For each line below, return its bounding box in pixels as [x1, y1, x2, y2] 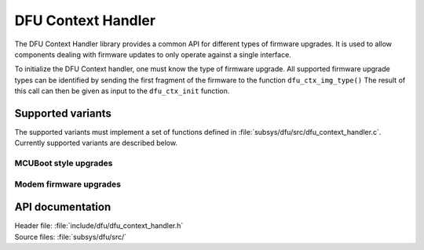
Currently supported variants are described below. [14, 138, 178, 148]
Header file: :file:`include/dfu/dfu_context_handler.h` [14, 221, 184, 230]
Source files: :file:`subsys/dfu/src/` [14, 232, 127, 241]
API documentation [14, 201, 111, 214]
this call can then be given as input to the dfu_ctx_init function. [14, 86, 230, 96]
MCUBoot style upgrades [14, 158, 113, 168]
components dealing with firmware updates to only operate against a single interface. [14, 49, 292, 59]
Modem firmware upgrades [14, 179, 122, 190]
